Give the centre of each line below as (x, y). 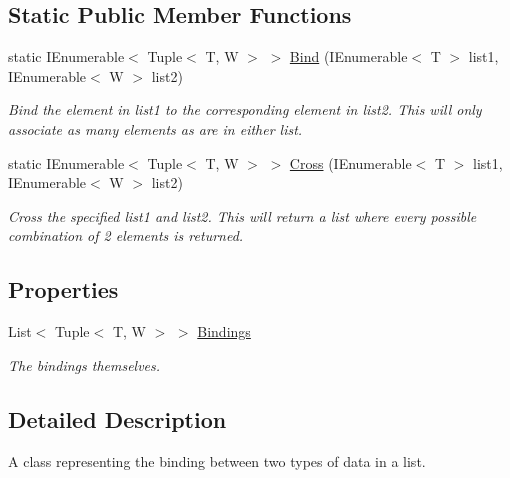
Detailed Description (117, 418)
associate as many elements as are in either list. (155, 128)
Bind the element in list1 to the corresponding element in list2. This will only (245, 109)
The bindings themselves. (84, 364)
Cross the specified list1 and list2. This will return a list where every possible (242, 215)
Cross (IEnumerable (350, 162)
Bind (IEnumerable (348, 56)
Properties (63, 289)
